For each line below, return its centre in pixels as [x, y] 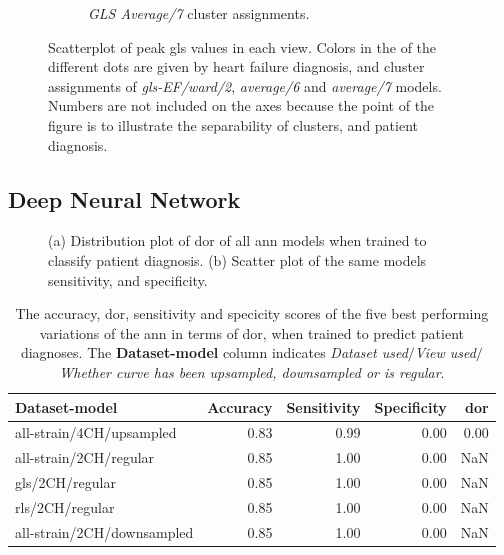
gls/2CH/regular [65, 482]
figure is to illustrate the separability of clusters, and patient [233, 124]
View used [445, 352]
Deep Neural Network [124, 198]
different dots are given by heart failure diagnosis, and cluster [236, 66]
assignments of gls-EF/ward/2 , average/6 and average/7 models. [245, 85]
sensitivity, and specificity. [128, 279]
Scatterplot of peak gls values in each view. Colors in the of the [242, 46]
